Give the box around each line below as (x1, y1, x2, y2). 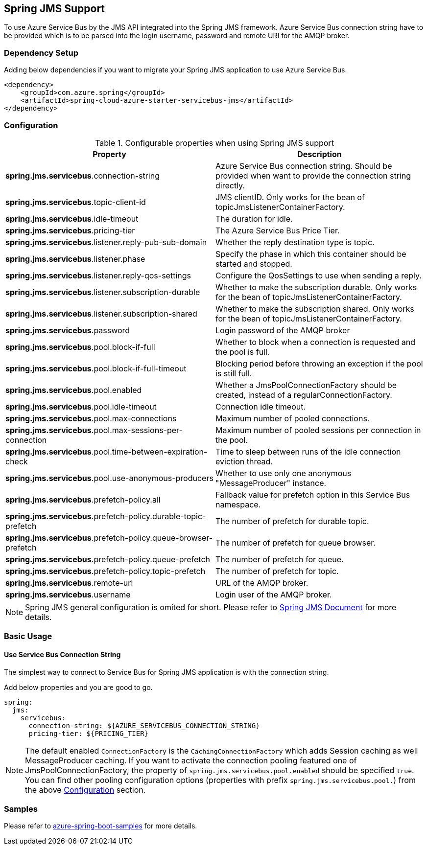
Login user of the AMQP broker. (215, 589, 332, 599)
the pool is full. (215, 346, 270, 357)
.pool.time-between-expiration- (91, 446, 208, 457)
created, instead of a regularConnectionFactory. (215, 390, 392, 400)
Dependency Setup (4, 47, 79, 58)
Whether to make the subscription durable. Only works (215, 282, 417, 292)
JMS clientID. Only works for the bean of (215, 192, 365, 202)
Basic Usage (4, 631, 52, 642)
